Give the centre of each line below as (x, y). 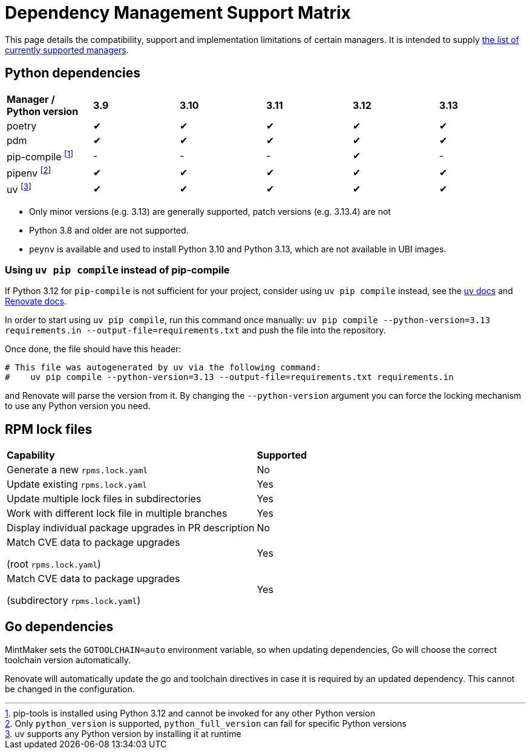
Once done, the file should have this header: (93, 349)
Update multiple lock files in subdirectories (104, 499)
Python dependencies (73, 73)
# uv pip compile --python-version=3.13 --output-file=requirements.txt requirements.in (229, 377)
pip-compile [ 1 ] (40, 156)
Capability (31, 455)
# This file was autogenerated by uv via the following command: (163, 368)
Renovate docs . (36, 301)
